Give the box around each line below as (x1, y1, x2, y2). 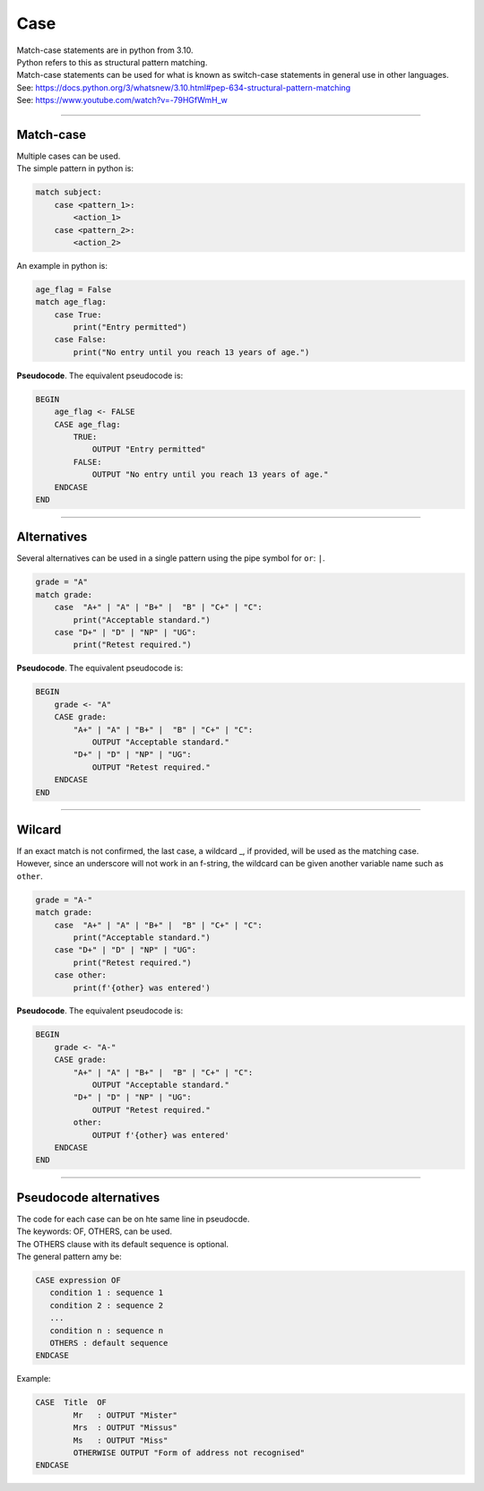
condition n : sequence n (49, 1325, 164, 1335)
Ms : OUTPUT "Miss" (73, 1435, 169, 1445)
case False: (54, 334, 108, 345)
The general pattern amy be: (16, 1251, 123, 1263)
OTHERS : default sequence (49, 1338, 169, 1348)
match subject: (35, 187, 102, 197)
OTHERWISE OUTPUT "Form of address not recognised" (73, 1447, 306, 1458)
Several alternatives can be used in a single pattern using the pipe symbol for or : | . (16, 553, 325, 564)
